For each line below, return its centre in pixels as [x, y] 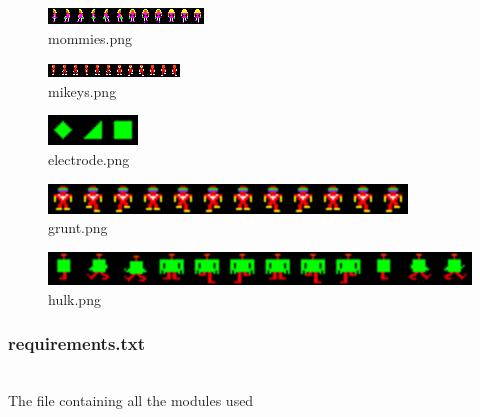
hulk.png [74, 298]
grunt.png [78, 227]
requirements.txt [77, 343]
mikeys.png [82, 90]
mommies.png [90, 37]
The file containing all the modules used [131, 400]
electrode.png [89, 158]
